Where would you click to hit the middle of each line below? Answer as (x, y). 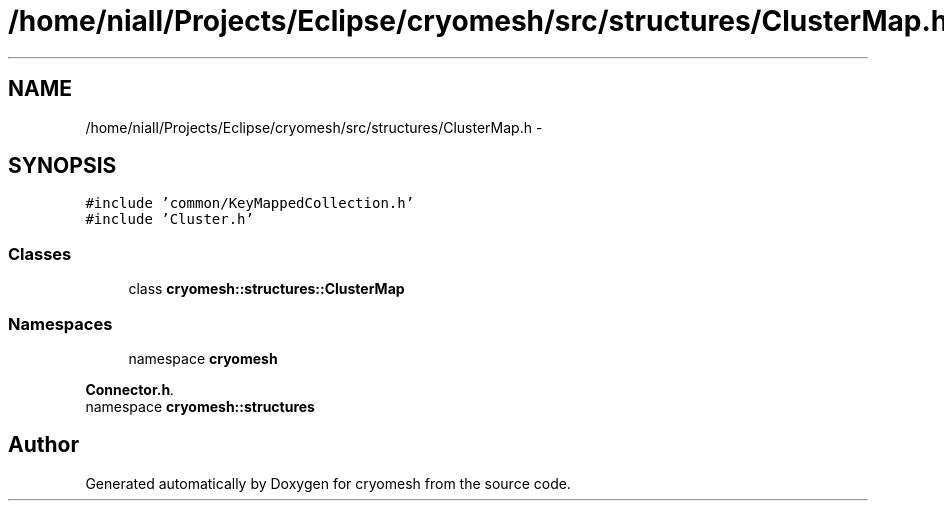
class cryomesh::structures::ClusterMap (266, 289)
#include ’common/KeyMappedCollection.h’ (250, 203)
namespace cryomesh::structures (200, 406)
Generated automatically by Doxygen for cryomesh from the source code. (328, 483)
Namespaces (60, 323)
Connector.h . (130, 389)
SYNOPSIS (62, 166)
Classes (40, 253)
